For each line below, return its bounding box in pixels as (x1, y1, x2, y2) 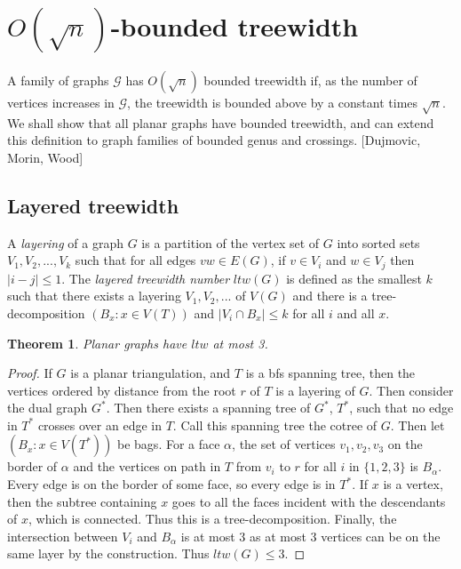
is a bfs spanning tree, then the (245, 364, 416, 382)
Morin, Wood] (7, 148, 83, 166)
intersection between (7, 526, 118, 545)
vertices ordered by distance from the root (7, 381, 236, 399)
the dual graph (7, 398, 88, 417)
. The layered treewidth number (61, 268, 230, 287)
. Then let (390, 415, 445, 434)
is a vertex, (383, 475, 443, 493)
